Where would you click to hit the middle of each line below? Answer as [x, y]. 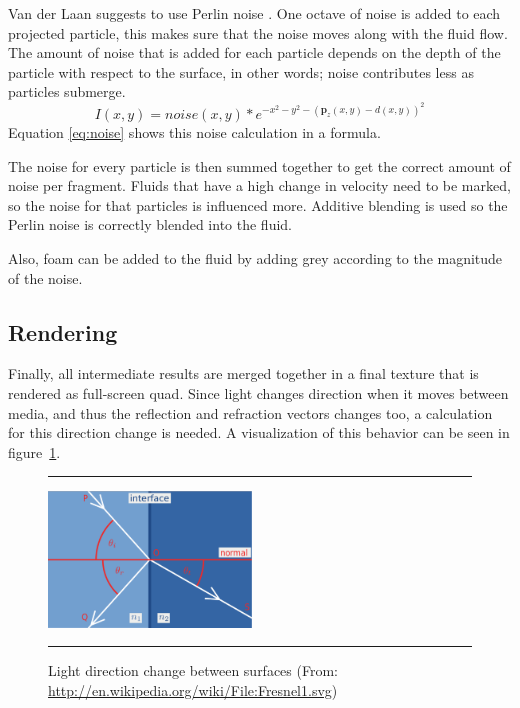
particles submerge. [67, 91]
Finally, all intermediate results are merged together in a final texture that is [243, 373]
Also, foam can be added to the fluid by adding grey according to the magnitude [255, 258]
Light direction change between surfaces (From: [193, 670]
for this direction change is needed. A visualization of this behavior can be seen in [259, 432]
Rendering [63, 331]
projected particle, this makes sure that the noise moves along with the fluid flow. [258, 32]
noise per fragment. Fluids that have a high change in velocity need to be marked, [259, 185]
